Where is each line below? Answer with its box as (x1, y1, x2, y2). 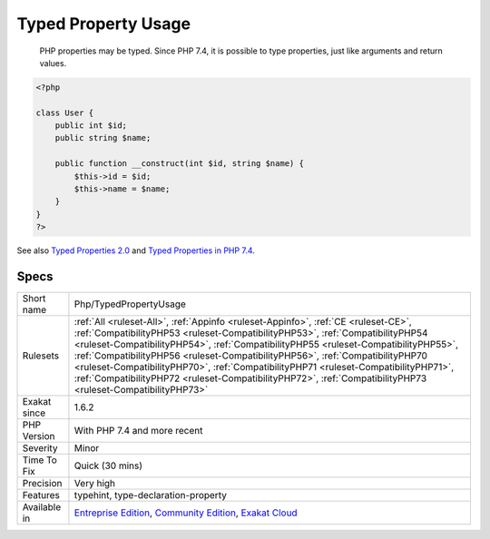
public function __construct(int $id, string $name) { (54, 159, 304, 169)
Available (22, 501, 62, 514)
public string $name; (54, 132, 152, 143)
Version (22, 430, 55, 443)
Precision (22, 477, 63, 490)
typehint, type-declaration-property (73, 489, 227, 502)
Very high (73, 477, 116, 490)
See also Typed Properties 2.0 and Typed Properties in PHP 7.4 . (16, 245, 256, 256)
